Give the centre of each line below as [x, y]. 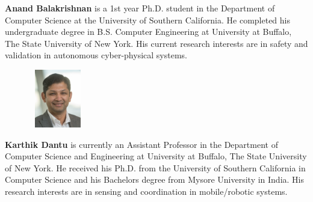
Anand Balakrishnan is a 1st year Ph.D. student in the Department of [140, 8]
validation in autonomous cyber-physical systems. [96, 55]
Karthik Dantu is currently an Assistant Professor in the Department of [141, 144]
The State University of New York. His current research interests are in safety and [156, 43]
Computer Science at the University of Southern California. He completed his [147, 20]
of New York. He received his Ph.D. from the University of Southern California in [155, 167]
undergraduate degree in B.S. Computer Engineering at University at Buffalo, [148, 32]
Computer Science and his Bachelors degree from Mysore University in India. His [155, 179]
